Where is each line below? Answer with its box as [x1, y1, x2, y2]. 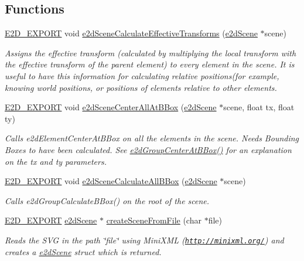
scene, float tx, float [223, 101, 295, 113]
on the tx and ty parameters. [5, 155, 107, 167]
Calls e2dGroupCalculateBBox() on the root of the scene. [5, 194, 210, 206]
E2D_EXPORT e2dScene [5, 214, 97, 226]
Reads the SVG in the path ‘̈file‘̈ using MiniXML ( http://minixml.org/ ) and [5, 233, 284, 246]
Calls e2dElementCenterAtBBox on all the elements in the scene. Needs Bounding [5, 132, 299, 144]
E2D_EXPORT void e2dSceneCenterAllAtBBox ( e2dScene [5, 101, 217, 113]
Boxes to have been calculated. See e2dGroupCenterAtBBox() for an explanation [5, 143, 292, 155]
